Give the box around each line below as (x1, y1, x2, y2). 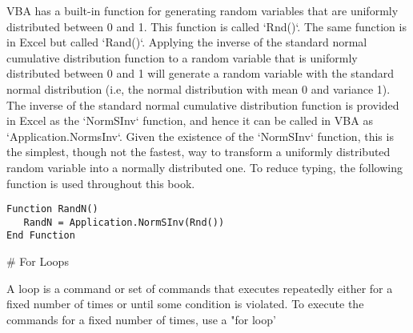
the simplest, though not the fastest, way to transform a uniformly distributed (6, 143, 391, 160)
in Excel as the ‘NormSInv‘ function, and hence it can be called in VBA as (6, 112, 373, 129)
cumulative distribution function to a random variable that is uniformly (6, 49, 358, 66)
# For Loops (6, 253, 69, 270)
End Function (6, 230, 75, 242)
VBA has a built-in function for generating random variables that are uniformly (6, 2, 399, 18)
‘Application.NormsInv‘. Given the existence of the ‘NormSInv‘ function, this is (6, 127, 394, 144)
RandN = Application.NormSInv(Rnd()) (23, 216, 225, 228)
